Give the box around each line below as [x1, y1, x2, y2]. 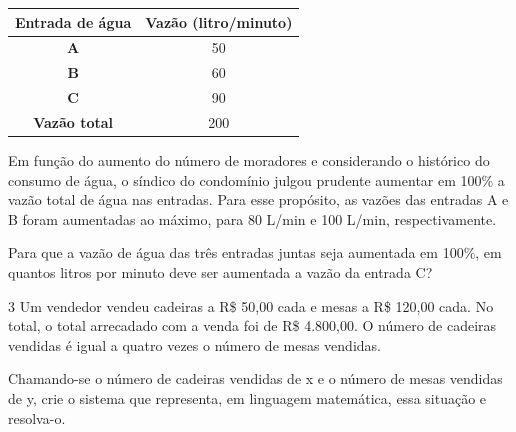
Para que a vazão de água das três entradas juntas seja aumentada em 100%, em [8, 242, 502, 263]
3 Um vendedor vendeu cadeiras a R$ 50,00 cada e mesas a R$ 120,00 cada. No [8, 295, 494, 316]
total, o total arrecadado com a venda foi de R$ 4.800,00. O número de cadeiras [8, 315, 497, 336]
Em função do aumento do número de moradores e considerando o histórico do [8, 149, 490, 170]
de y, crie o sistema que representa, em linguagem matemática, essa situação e [8, 387, 487, 408]
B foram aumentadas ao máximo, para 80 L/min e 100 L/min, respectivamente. [8, 208, 497, 229]
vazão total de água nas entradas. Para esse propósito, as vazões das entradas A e [8, 189, 509, 210]
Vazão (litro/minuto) [145, 11, 293, 32]
